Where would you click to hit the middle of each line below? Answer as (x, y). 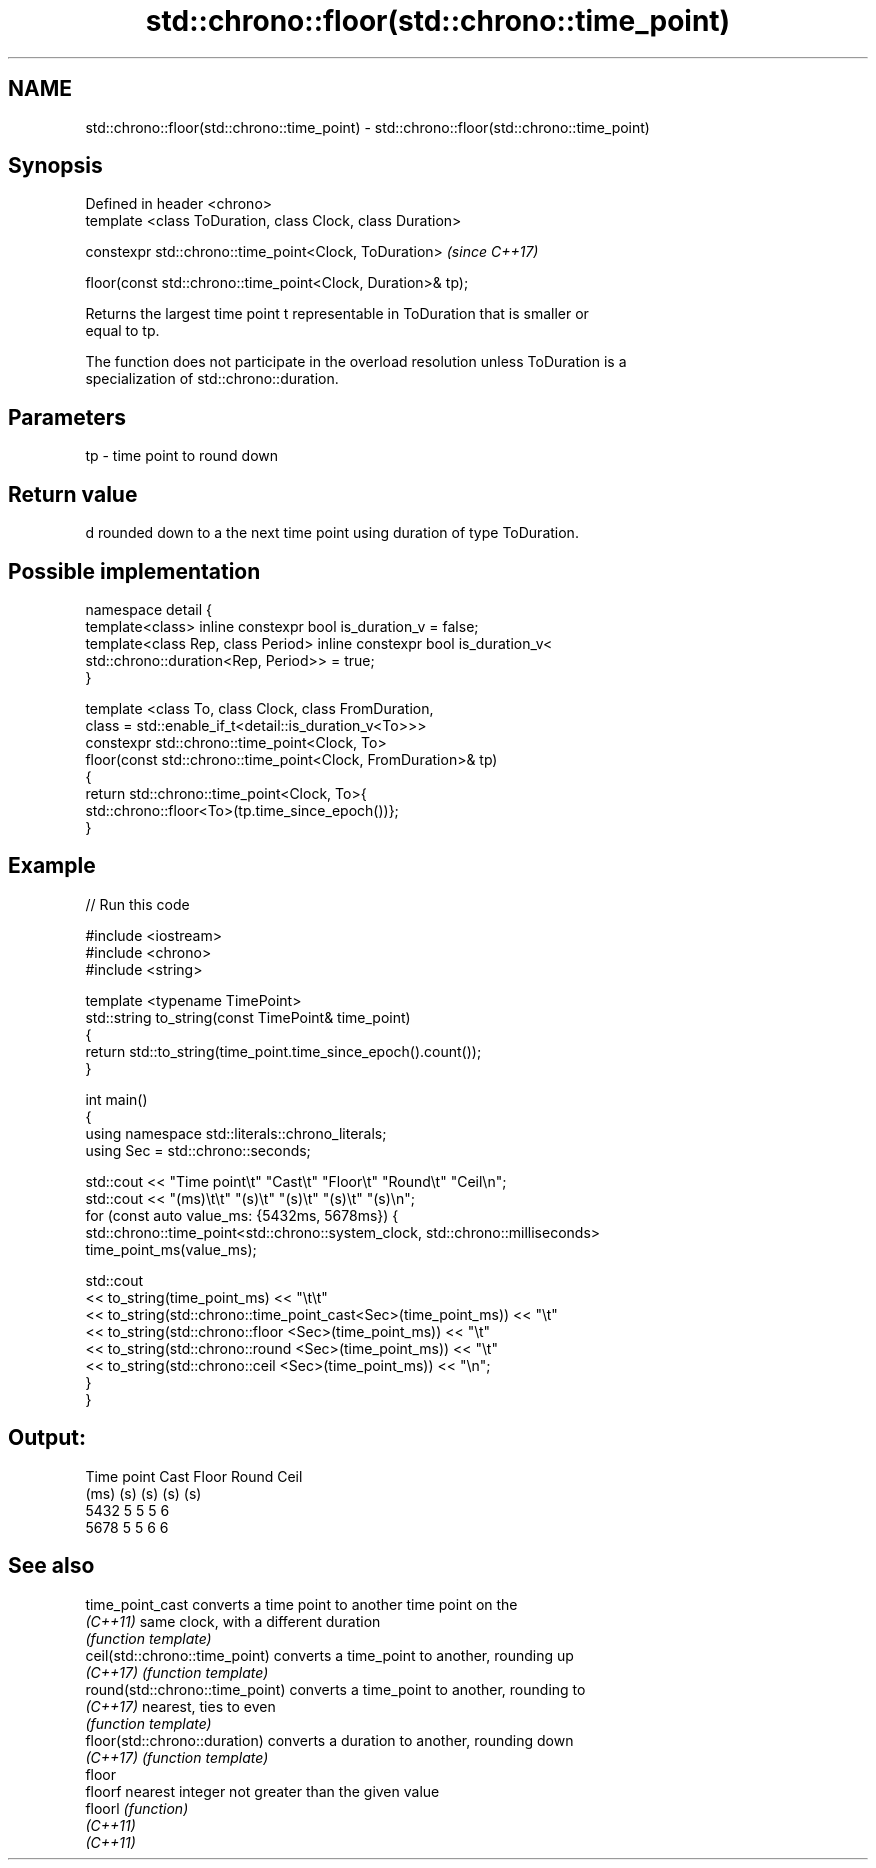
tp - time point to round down (182, 456)
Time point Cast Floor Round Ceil (194, 1476)
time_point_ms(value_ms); (171, 1249)
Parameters (67, 417)
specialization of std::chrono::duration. (212, 379)
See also (51, 1566)
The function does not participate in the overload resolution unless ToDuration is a (356, 362)
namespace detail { (148, 609)
